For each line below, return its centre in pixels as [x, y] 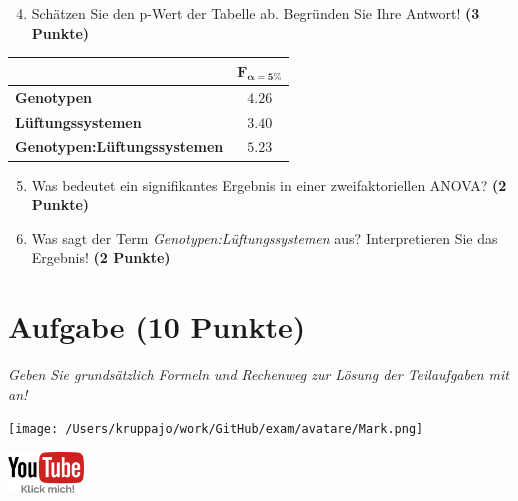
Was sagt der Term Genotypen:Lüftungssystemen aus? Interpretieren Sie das [264, 237]
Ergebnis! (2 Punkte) [101, 257]
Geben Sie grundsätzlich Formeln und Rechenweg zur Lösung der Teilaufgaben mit [258, 374]
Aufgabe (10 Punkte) [157, 326]
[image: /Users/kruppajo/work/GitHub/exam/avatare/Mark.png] [216, 429]
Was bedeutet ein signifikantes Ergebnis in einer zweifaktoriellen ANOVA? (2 [269, 184]
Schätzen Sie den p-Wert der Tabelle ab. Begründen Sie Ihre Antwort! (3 [255, 13]
